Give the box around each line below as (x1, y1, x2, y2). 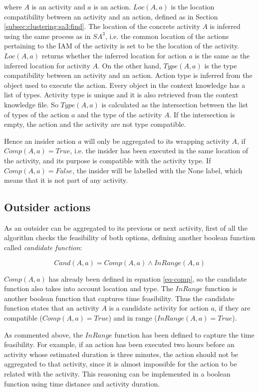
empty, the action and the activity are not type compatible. (4, 119, 186, 129)
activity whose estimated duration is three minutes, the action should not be (4, 349, 239, 359)
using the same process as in (4, 30, 91, 41)
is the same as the (195, 50, 250, 60)
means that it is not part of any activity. (4, 175, 128, 185)
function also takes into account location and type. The (4, 283, 173, 294)
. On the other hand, (97, 60, 161, 70)
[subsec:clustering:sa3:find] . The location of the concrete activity (4, 21, 200, 31)
